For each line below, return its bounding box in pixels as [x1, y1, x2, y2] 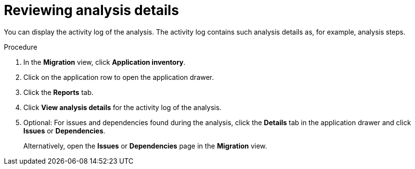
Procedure [4, 42, 37, 51]
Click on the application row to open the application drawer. [23, 73, 214, 81]
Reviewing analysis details [4, 2, 179, 19]
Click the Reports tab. [23, 88, 94, 96]
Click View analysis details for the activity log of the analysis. [23, 103, 222, 112]
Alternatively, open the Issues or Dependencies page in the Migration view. [23, 141, 267, 150]
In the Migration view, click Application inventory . [23, 57, 186, 66]
